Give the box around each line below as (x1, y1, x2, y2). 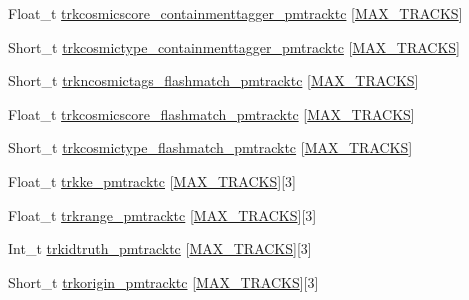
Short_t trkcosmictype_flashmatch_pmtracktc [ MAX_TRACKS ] (8, 137, 413, 158)
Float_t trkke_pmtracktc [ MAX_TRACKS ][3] (8, 170, 296, 191)
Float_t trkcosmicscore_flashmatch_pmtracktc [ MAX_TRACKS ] (8, 103, 415, 124)
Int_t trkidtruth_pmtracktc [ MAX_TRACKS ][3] (8, 238, 312, 259)
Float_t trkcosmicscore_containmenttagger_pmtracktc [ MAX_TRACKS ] (8, 3, 463, 23)
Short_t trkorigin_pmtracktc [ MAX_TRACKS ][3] (8, 271, 319, 292)
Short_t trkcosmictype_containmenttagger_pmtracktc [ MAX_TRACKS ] (8, 36, 460, 57)
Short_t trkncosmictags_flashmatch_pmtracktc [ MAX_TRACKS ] (8, 70, 419, 91)
